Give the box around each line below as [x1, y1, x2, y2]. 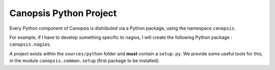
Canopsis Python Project [9, 8, 117, 19]
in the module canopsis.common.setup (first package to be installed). [9, 58, 160, 64]
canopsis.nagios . [9, 41, 51, 47]
